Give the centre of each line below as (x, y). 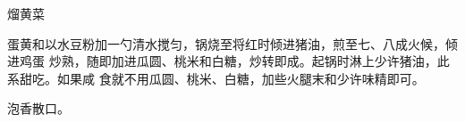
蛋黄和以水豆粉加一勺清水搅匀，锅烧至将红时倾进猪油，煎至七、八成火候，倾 (232, 43)
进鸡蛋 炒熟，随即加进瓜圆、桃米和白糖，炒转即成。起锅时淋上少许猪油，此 (228, 61)
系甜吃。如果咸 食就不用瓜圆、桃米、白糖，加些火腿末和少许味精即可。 (216, 78)
